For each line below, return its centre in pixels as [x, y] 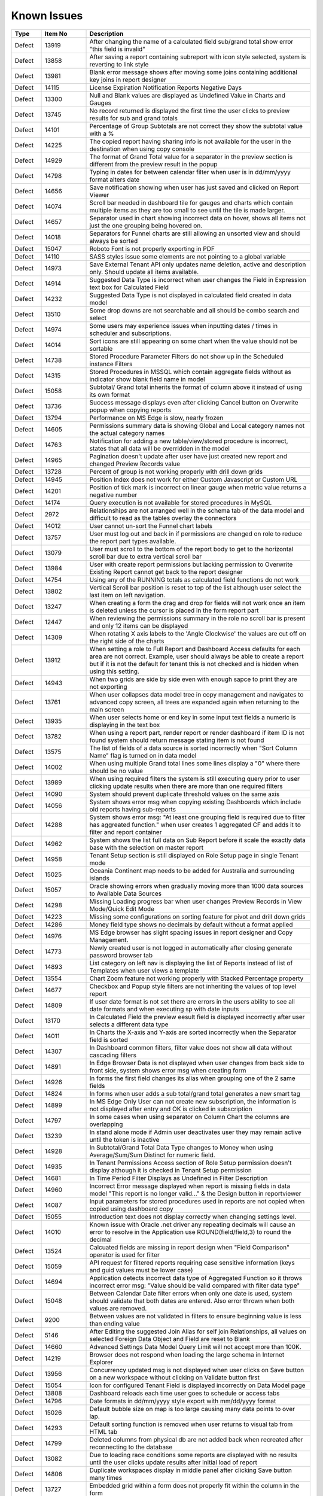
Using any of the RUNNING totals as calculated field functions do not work [194, 579]
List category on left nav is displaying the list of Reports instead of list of [191, 963]
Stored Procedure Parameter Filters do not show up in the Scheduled [186, 356]
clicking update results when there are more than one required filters [186, 786]
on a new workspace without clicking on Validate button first [175, 1378]
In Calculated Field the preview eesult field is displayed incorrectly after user [197, 1017]
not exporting [108, 686]
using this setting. [115, 671]
